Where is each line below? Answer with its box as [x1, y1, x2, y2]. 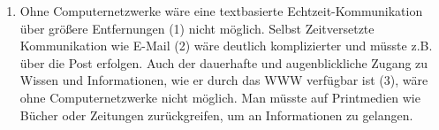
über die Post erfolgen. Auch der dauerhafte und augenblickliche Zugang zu [19, 53, 428, 72]
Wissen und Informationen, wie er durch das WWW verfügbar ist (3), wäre [19, 71, 428, 89]
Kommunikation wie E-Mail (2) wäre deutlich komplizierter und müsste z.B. [19, 36, 433, 55]
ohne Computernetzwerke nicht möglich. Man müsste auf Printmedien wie [19, 88, 420, 106]
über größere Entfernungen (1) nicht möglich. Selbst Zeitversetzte [19, 19, 375, 37]
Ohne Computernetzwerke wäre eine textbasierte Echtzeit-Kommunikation [19, 2, 423, 19]
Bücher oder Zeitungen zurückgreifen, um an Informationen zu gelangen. [19, 105, 413, 124]
